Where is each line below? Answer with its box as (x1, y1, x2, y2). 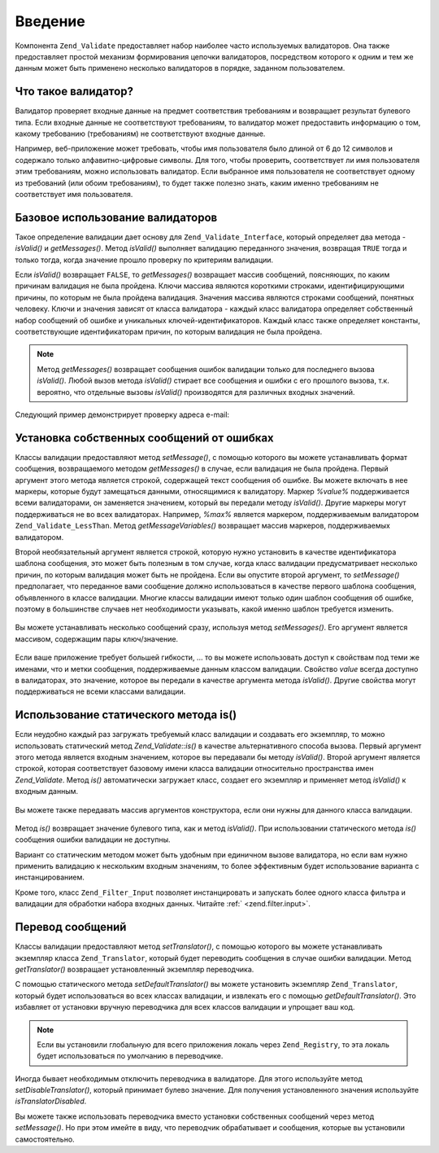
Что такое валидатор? (15, 85, 134, 99)
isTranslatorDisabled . (15, 1096, 87, 1107)
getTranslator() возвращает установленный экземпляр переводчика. (15, 964, 254, 974)
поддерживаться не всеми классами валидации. (15, 686, 186, 696)
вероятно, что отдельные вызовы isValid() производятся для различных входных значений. (37, 387, 355, 397)
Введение (15, 12, 85, 30)
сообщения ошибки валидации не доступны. (15, 835, 171, 844)
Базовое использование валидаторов (15, 210, 218, 224)
